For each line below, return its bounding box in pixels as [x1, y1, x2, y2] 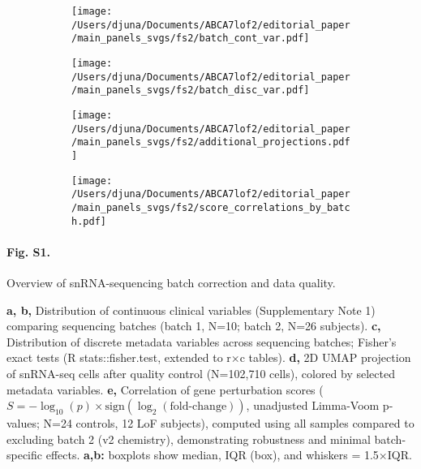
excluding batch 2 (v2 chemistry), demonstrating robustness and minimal [6, 430, 371, 447]
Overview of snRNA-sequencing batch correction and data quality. [6, 273, 336, 290]
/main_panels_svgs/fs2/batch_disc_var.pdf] [71, 84, 310, 97]
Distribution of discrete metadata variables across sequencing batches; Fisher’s [6, 333, 397, 350]
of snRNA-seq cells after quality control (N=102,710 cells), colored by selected [6, 364, 395, 381]
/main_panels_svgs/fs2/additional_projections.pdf [71, 136, 350, 148]
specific [6, 446, 43, 463]
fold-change [170, 401, 227, 413]
